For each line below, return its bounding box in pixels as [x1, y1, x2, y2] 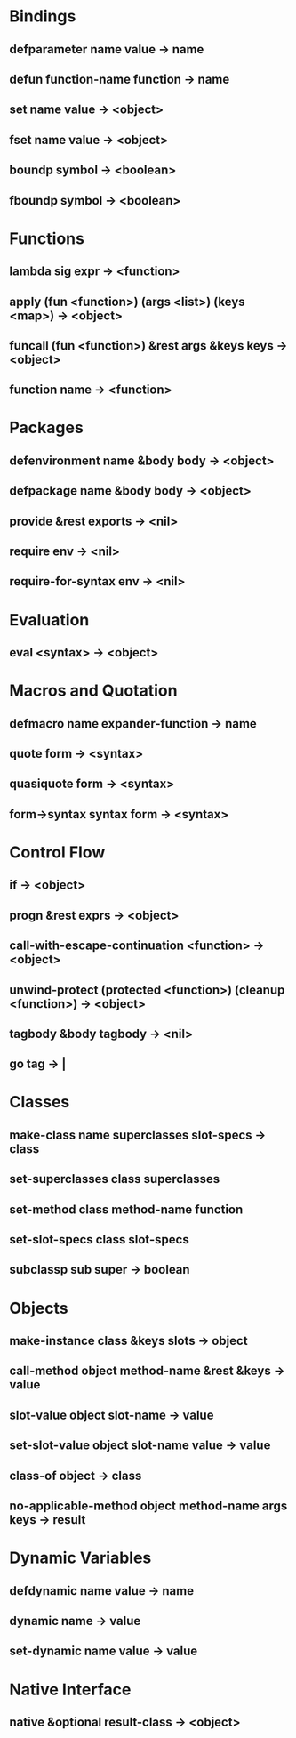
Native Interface [9, 1679, 132, 1700]
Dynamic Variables [9, 1548, 152, 1568]
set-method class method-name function [9, 1202, 244, 1217]
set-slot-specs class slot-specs [9, 1232, 189, 1247]
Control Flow [9, 842, 106, 862]
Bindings [9, 6, 76, 27]
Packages [9, 418, 84, 438]
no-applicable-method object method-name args [9, 1498, 288, 1513]
